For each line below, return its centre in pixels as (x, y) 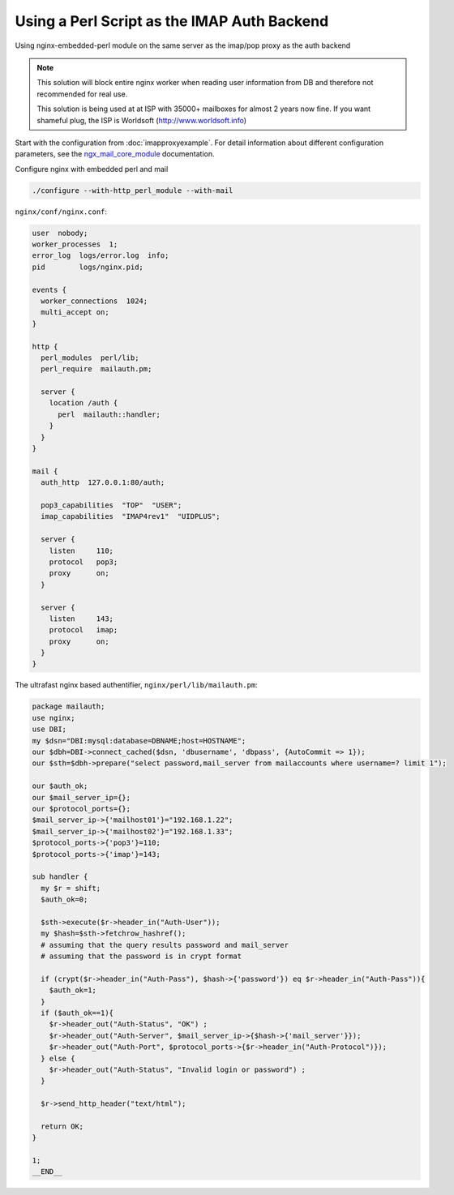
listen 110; (81, 550)
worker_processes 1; (75, 244)
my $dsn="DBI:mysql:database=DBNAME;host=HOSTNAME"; (139, 741)
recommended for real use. (82, 94)
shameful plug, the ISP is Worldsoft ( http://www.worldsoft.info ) (142, 120)
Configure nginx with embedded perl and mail (92, 169)
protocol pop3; (84, 562)
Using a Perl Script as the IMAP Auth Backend (172, 21)
